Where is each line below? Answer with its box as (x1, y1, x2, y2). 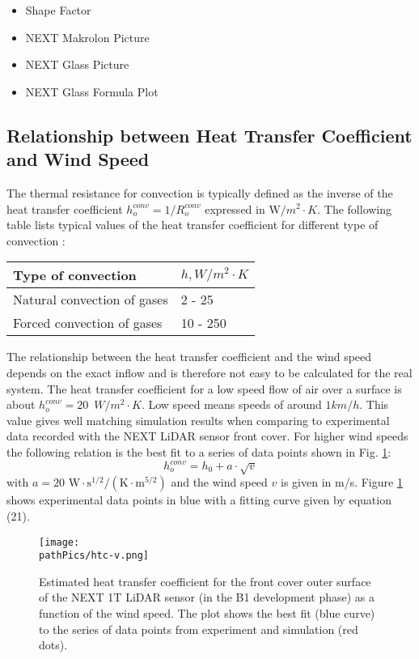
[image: (39, 536, 80, 548)
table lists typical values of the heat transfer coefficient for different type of (6, 216, 379, 233)
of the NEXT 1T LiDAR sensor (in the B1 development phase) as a (39, 589, 375, 606)
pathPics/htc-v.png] (39, 550, 150, 562)
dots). (39, 636, 68, 653)
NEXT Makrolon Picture (25, 28, 150, 45)
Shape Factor (25, 2, 91, 18)
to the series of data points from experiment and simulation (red (39, 620, 358, 637)
